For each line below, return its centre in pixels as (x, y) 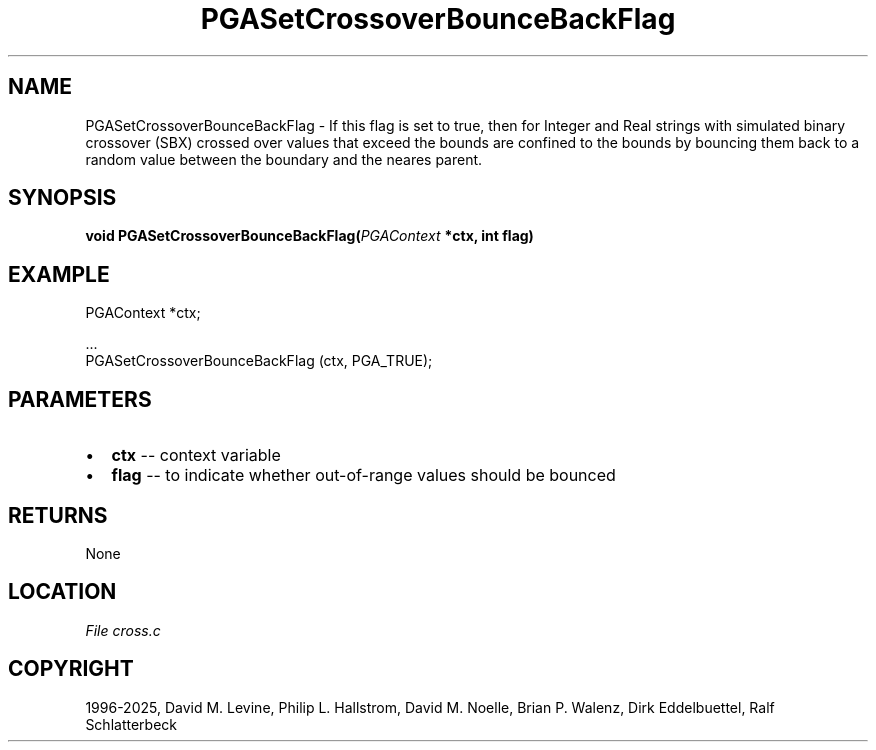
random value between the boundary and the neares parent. (284, 159)
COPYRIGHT (71, 669)
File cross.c (123, 630)
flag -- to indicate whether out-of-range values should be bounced (363, 475)
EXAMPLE (59, 274)
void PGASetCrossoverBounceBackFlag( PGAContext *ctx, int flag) (309, 236)
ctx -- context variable (196, 455)
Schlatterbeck (131, 724)
